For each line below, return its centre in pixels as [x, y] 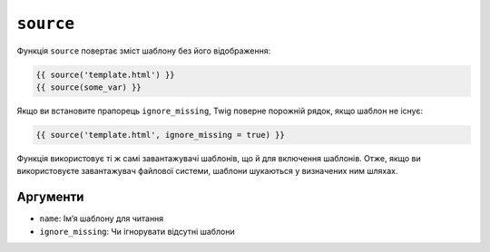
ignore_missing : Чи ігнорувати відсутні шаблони [137, 231]
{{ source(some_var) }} [89, 87]
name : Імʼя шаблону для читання [102, 218]
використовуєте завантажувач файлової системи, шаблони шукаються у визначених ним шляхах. [207, 171]
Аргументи [50, 197]
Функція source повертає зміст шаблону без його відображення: [144, 51]
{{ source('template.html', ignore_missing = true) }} [160, 135]
